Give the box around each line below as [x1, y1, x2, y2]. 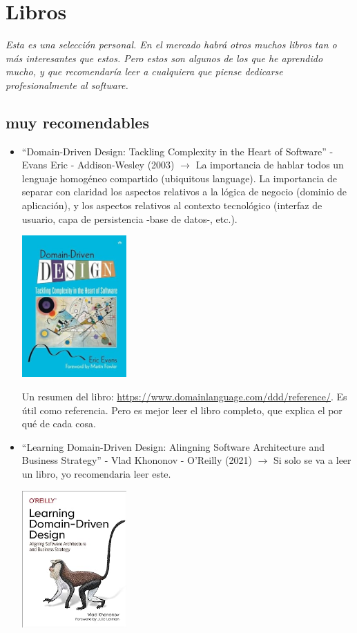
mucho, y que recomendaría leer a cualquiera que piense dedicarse [6, 64, 283, 79]
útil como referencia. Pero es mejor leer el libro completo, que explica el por [21, 402, 342, 417]
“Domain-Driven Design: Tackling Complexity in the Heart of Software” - [21, 144, 334, 158]
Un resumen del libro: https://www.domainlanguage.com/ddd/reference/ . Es [21, 389, 347, 403]
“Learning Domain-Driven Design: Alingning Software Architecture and [21, 439, 325, 454]
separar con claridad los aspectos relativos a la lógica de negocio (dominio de [21, 184, 347, 199]
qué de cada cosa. [21, 416, 96, 431]
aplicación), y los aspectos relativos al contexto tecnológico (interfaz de [21, 198, 322, 213]
